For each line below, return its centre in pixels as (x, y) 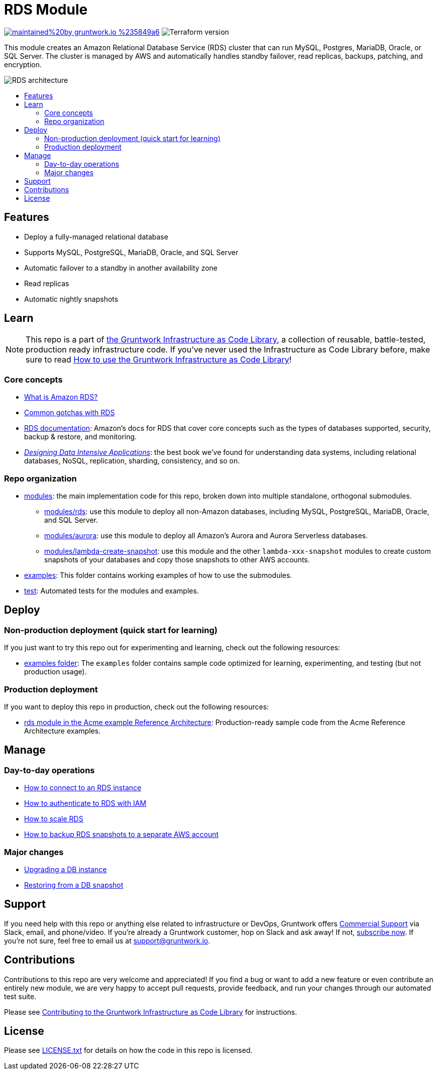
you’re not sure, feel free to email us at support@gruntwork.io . (107, 940)
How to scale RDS (54, 819)
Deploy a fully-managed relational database (96, 236)
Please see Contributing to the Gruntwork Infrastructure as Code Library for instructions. (151, 1012)
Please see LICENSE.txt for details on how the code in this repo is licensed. (128, 1050)
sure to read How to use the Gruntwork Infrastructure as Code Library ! (159, 360)
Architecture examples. (63, 731)
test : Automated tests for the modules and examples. (112, 590)
